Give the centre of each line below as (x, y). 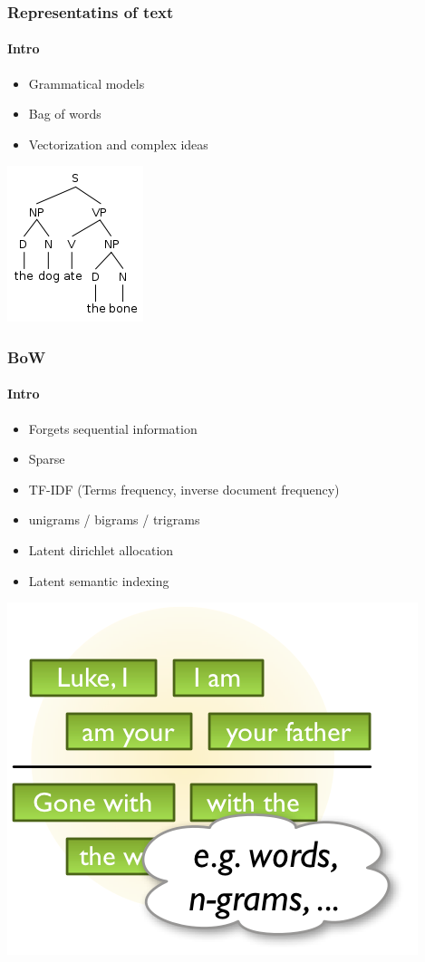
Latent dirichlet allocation (101, 550)
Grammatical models (87, 83)
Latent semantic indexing (99, 580)
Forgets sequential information (113, 428)
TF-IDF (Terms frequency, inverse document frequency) (184, 489)
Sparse (47, 459)
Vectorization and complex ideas (118, 144)
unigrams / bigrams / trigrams (114, 519)
